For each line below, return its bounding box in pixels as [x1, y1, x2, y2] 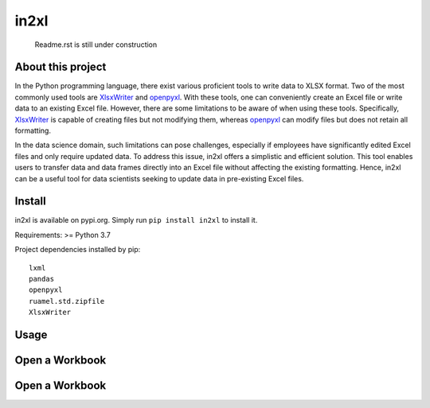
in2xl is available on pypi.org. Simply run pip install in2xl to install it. [14, 216, 258, 225]
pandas [29, 274, 55, 284]
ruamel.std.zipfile [29, 297, 105, 305]
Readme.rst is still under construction [34, 40, 158, 49]
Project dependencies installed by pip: [14, 245, 141, 255]
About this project [14, 60, 107, 74]
